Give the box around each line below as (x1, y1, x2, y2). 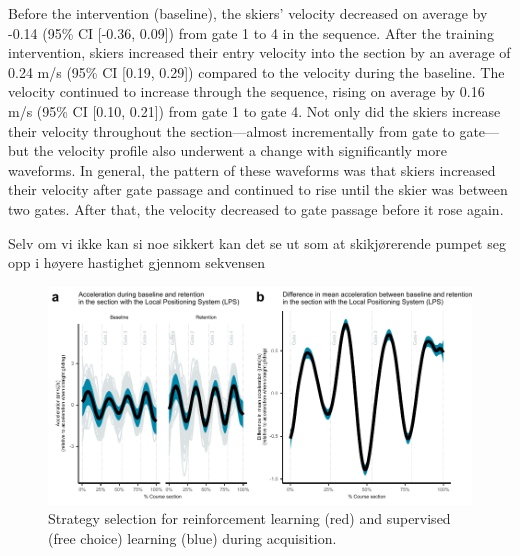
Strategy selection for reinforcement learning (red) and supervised (48, 508, 451, 529)
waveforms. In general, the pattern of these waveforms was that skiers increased (8, 159, 496, 180)
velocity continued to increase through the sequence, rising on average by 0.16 (8, 81, 485, 102)
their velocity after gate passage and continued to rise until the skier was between (8, 179, 508, 200)
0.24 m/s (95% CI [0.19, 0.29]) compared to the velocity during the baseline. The (8, 61, 505, 82)
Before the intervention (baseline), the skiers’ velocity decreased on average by (8, 3, 488, 23)
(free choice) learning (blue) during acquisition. (48, 527, 337, 548)
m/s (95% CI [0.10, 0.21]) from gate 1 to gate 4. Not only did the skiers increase (8, 100, 501, 121)
